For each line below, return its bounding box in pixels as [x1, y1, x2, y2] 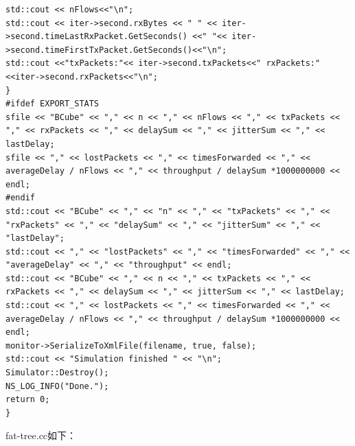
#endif [5, 193, 35, 203]
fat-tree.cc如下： [5, 428, 77, 443]
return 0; [5, 395, 50, 405]
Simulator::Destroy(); [5, 368, 109, 378]
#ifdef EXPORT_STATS [5, 99, 100, 109]
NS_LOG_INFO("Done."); [5, 381, 109, 391]
